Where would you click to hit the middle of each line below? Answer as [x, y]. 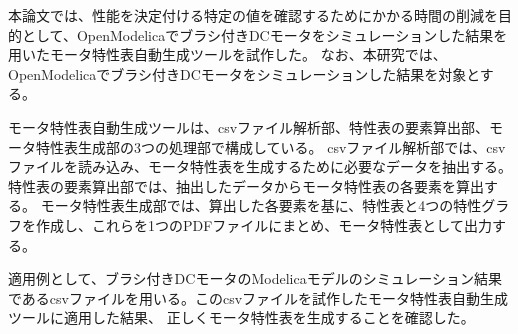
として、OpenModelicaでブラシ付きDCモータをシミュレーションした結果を [264, 34]
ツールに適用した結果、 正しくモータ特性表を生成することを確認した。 [241, 317]
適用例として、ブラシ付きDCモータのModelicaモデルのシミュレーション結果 [255, 278]
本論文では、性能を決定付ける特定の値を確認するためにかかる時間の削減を [253, 15]
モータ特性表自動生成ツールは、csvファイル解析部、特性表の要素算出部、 [249, 126]
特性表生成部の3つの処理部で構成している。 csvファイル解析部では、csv [270, 146]
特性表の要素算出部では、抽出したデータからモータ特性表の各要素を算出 [246, 185]
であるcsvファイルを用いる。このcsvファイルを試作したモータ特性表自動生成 [258, 297]
